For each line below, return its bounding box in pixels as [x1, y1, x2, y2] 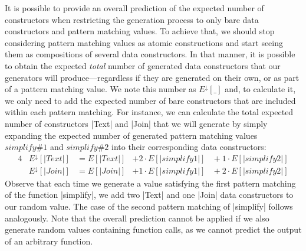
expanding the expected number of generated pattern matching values [5, 129, 258, 141]
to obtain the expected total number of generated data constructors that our [5, 59, 281, 71]
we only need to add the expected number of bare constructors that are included [5, 94, 296, 106]
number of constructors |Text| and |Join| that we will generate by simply [5, 117, 268, 129]
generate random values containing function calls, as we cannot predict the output [5, 223, 302, 236]
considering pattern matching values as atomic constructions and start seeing [5, 36, 284, 48]
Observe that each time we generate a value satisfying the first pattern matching [5, 177, 296, 189]
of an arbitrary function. [5, 234, 93, 247]
